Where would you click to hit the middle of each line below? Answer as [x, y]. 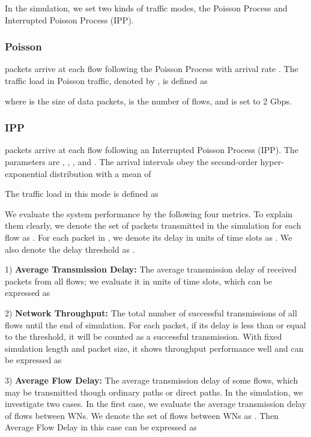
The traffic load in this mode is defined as [82, 194]
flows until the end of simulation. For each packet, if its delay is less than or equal [155, 324]
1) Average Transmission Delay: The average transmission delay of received [151, 269]
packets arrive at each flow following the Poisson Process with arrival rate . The [152, 69]
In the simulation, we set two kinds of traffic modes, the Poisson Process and [146, 8]
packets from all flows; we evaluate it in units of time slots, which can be [139, 281]
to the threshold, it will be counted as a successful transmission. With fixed [143, 336]
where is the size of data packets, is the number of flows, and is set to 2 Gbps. [148, 101]
